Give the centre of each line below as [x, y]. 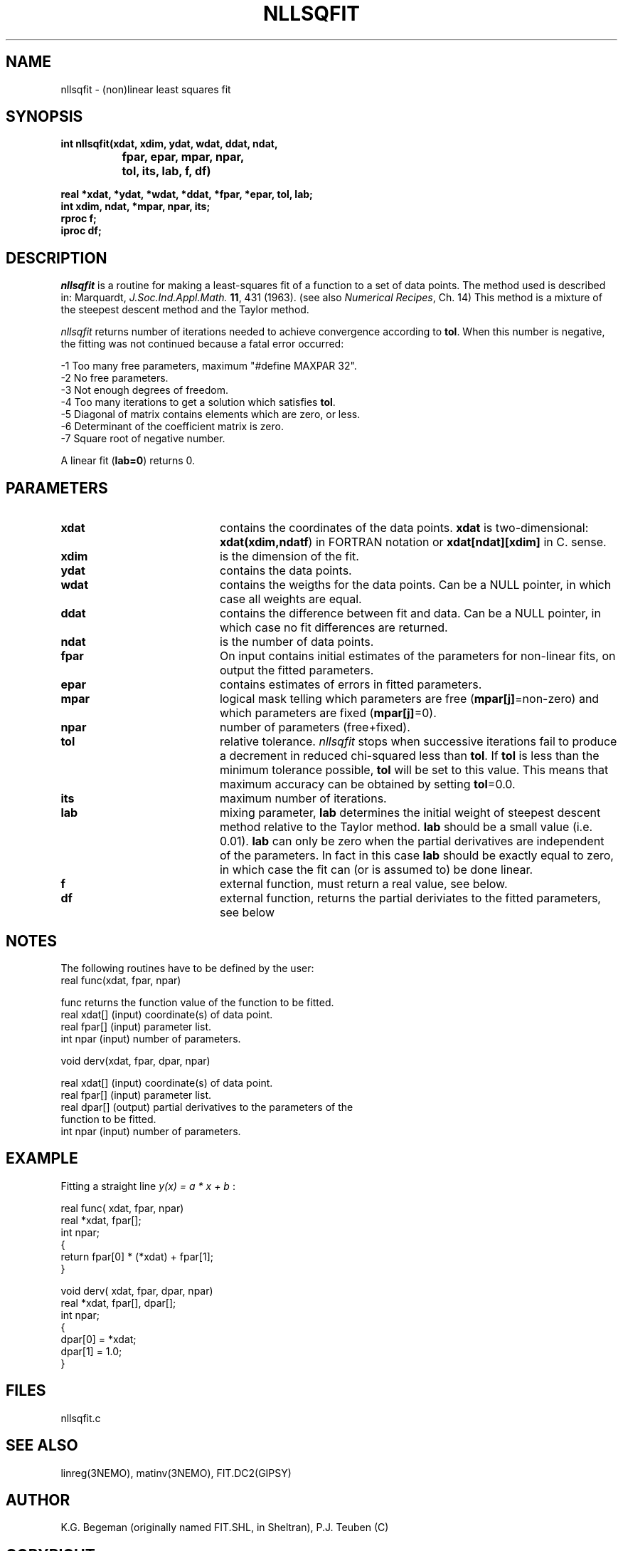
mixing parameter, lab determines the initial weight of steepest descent [410, 813]
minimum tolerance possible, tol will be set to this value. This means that [414, 770]
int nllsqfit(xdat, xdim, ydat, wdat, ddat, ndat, [169, 144]
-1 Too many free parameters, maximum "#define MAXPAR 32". [209, 366]
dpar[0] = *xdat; [98, 1339]
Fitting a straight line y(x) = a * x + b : [148, 1186]
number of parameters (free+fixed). [315, 727]
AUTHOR [38, 1500]
